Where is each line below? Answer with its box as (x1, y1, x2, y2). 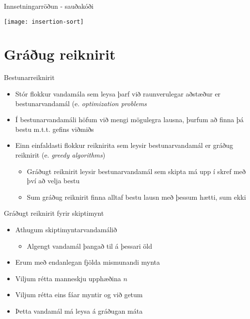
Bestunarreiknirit (4, 72, 55, 82)
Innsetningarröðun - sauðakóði (4, 1, 94, 11)
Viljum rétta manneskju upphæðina (15, 273, 121, 283)
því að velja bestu (27, 175, 80, 186)
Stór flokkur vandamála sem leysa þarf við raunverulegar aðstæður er (15, 88, 221, 98)
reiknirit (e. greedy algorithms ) (15, 149, 106, 159)
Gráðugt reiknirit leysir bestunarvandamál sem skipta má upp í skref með (27, 166, 246, 176)
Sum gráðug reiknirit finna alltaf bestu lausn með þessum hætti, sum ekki (27, 191, 246, 202)
